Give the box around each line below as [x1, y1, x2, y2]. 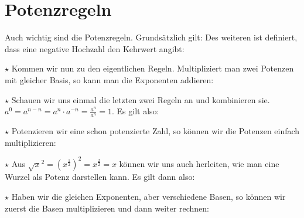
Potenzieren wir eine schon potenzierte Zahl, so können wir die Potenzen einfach [11, 124, 300, 137]
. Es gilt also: [112, 105, 159, 117]
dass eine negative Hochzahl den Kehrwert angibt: [5, 42, 185, 54]
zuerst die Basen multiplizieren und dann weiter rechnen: [5, 202, 209, 214]
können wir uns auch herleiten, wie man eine [119, 157, 279, 169]
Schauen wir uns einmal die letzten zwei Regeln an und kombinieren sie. [11, 93, 270, 105]
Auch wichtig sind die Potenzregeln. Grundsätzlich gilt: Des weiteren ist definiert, [5, 31, 298, 43]
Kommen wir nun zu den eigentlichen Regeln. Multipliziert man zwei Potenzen [11, 62, 294, 74]
